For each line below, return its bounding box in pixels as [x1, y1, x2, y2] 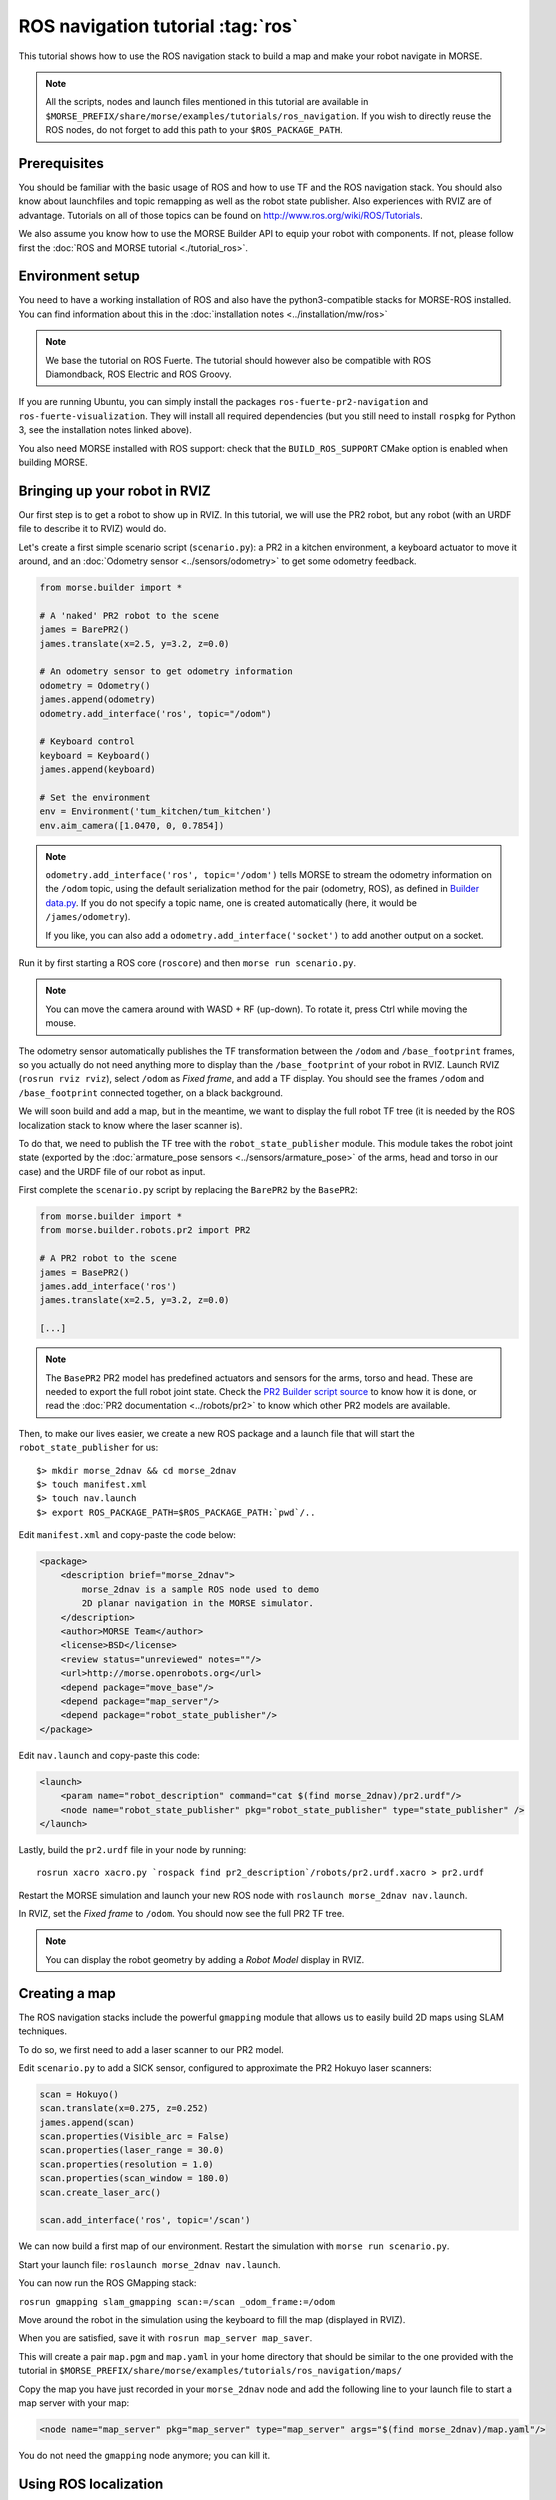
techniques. [18, 2025, 67, 2037]
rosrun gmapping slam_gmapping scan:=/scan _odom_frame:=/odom [18, 2296, 335, 2307]
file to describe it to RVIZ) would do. [18, 523, 167, 535]
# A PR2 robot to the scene [39, 1253, 177, 1264]
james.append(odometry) [39, 694, 157, 705]
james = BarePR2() [39, 624, 130, 635]
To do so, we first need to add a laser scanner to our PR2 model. [18, 2043, 284, 2055]
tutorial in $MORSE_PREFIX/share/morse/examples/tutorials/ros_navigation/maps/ [18, 2365, 403, 2377]
